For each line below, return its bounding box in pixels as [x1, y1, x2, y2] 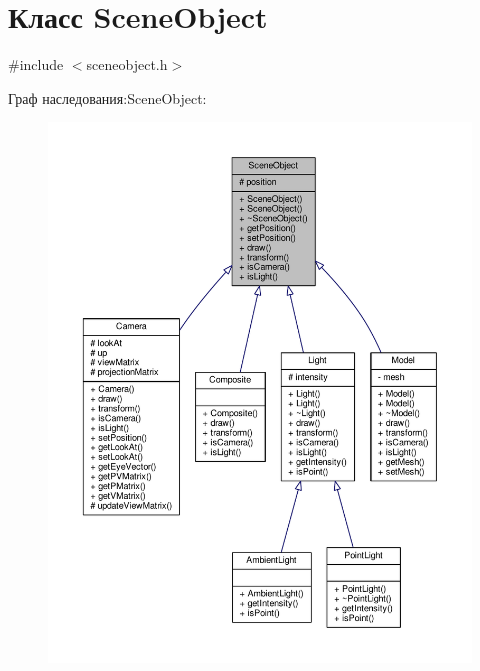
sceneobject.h [86, 54, 168, 75]
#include [8, 54, 64, 75]
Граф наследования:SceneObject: [8, 87, 207, 108]
